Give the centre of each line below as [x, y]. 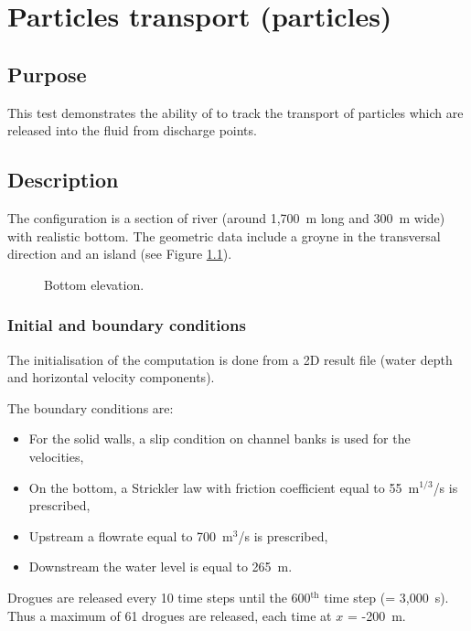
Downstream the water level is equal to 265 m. [161, 567]
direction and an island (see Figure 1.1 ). [120, 254]
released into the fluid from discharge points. [132, 130]
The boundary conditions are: [91, 407]
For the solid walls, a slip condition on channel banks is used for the [219, 438]
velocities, [56, 456]
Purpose [47, 74]
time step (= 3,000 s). [386, 597]
